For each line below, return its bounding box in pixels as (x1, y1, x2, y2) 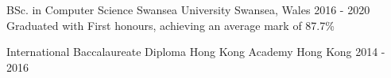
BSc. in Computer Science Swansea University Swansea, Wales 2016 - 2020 (6, 2, 370, 17)
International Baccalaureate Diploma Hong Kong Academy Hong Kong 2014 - (6, 43, 385, 60)
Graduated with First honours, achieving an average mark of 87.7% (6, 17, 335, 33)
